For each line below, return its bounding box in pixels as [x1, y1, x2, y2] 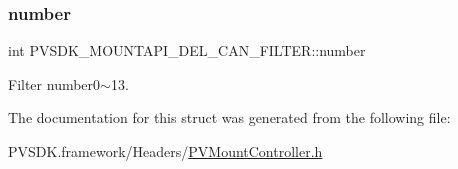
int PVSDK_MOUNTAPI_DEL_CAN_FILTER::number [8, 40, 366, 61]
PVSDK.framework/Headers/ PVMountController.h [8, 141, 323, 161]
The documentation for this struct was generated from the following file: [8, 107, 451, 128]
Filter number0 [8, 73, 101, 94]
